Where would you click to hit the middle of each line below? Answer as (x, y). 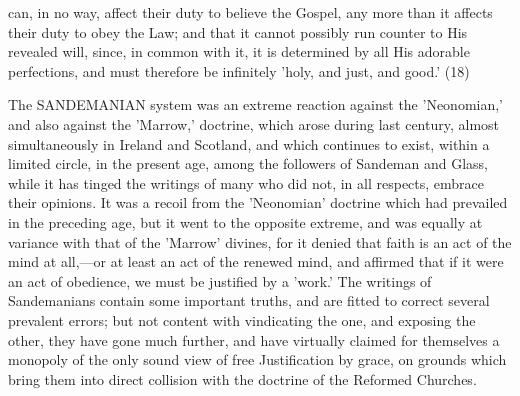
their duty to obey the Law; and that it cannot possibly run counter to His (238, 31)
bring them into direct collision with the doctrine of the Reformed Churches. (242, 378)
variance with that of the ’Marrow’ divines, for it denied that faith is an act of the (260, 241)
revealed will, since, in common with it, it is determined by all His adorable (239, 51)
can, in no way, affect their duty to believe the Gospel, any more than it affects (250, 12)
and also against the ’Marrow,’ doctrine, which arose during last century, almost (254, 123)
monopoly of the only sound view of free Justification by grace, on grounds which (257, 359)
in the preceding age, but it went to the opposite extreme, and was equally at (245, 221)
